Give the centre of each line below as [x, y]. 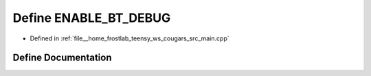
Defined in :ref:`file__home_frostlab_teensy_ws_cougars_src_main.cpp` [130, 38]
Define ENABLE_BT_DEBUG [92, 18]
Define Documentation [62, 58]
